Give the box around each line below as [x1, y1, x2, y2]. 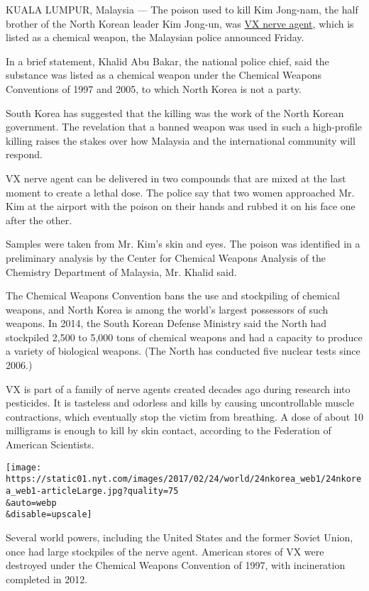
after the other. [6, 212, 72, 227]
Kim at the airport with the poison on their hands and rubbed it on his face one [6, 199, 356, 214]
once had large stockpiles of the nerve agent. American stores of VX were [6, 543, 324, 558]
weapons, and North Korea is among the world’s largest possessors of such [6, 302, 329, 316]
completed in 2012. [6, 571, 88, 586]
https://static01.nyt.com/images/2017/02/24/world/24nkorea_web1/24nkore [6, 474, 362, 485]
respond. [6, 147, 43, 162]
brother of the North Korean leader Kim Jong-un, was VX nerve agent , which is [6, 16, 354, 31]
